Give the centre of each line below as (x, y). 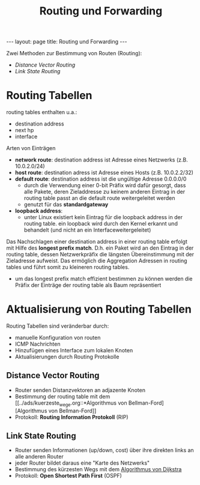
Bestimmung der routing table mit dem (62, 396)
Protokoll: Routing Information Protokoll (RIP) (71, 417)
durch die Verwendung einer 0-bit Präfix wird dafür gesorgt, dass (105, 185)
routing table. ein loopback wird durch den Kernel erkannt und (101, 224)
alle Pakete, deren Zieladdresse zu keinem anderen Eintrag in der (104, 192)
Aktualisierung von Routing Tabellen (99, 309)
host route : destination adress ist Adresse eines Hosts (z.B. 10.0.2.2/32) (104, 173)
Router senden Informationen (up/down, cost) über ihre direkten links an (104, 450)
